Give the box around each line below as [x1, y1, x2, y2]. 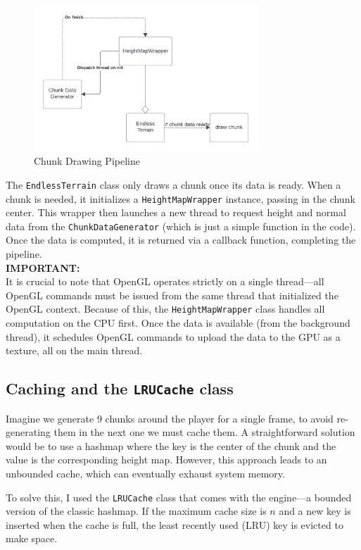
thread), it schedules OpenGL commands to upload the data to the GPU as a [6, 329, 341, 344]
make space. [6, 531, 58, 546]
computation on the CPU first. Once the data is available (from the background [6, 315, 350, 330]
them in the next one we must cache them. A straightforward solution [53, 425, 355, 439]
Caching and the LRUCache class [6, 377, 234, 399]
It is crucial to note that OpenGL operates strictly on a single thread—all [6, 274, 324, 289]
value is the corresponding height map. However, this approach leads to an [6, 452, 327, 467]
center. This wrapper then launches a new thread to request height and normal [6, 205, 346, 220]
